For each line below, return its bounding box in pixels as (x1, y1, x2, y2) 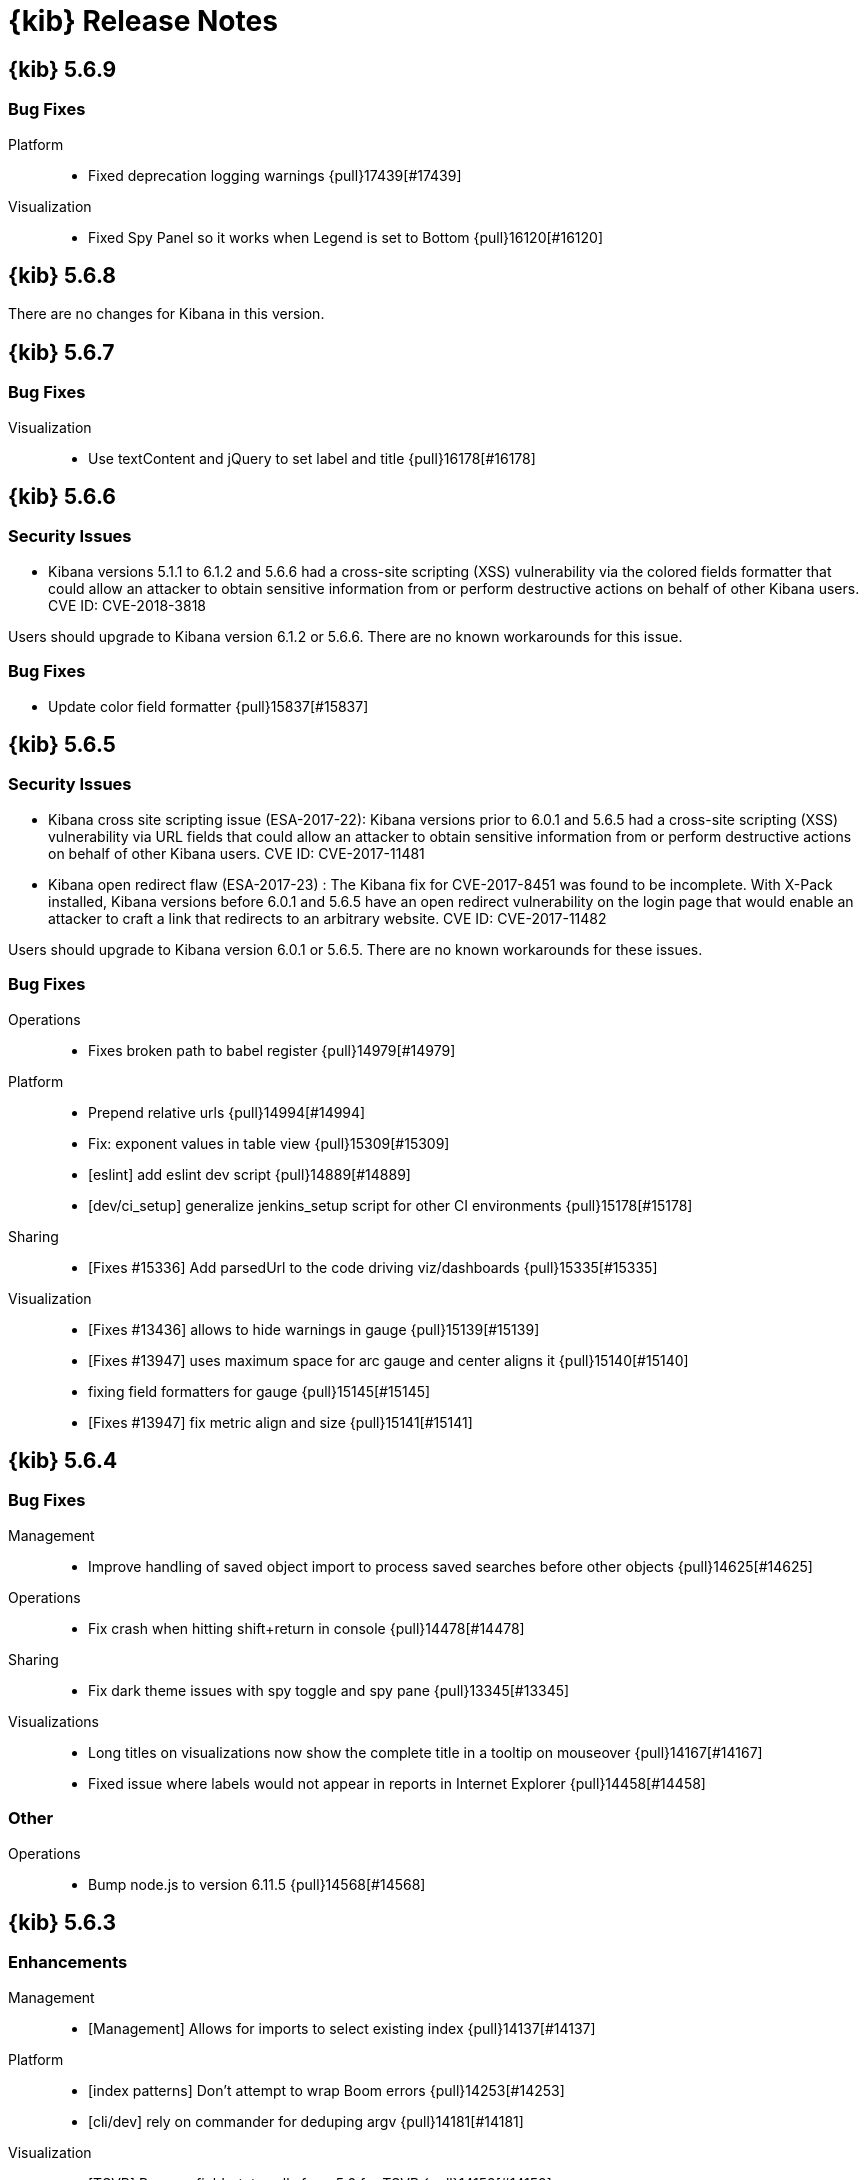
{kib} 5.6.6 (8, 484, 116, 510)
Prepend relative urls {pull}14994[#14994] (88, 1103, 366, 1121)
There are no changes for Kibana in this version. (8, 305, 325, 323)
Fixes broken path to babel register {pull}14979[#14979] (88, 1041, 456, 1059)
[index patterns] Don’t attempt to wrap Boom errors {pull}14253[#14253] (88, 2081, 565, 2099)
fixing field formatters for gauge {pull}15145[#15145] (88, 1382, 431, 1400)
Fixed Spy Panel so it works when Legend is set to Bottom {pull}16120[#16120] (88, 228, 604, 246)
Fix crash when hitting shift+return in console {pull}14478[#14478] (88, 1619, 525, 1637)
